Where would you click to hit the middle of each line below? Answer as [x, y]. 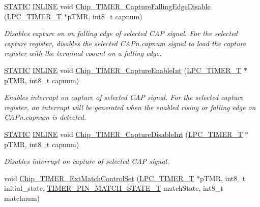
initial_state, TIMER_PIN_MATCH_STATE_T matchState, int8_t [114, 188]
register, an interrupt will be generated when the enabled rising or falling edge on [130, 107]
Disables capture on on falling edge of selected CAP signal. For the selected [121, 33]
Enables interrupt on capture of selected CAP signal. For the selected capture [124, 97]
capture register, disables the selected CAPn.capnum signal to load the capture [125, 43]
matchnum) [22, 198]
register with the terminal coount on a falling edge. [83, 53]
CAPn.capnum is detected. [45, 117]
